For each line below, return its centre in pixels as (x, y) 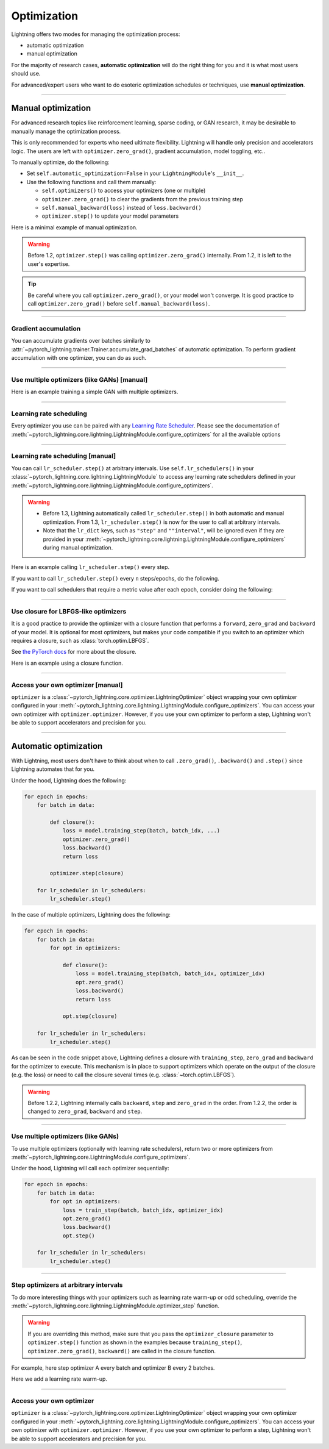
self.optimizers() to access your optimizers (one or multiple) (124, 191)
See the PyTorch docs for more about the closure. (74, 652)
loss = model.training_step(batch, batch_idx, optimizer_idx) (170, 974)
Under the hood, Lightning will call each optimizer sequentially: (90, 1168)
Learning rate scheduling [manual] (63, 456)
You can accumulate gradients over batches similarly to (81, 341)
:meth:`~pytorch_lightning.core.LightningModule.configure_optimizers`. (101, 1157)
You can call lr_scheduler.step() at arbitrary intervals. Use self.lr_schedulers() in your (133, 468)
